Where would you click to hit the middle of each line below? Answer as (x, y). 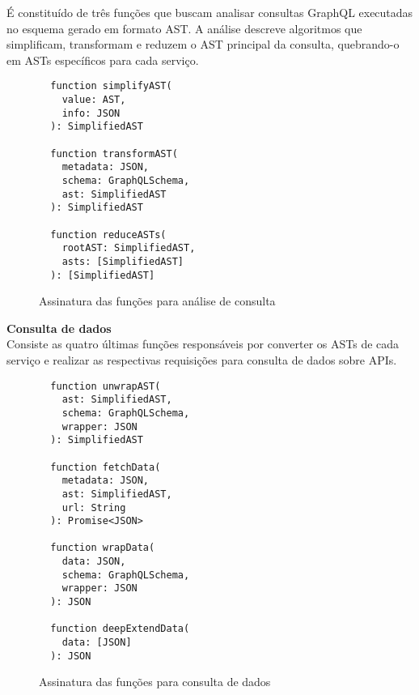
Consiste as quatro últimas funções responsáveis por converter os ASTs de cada (203, 344)
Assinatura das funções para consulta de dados (155, 682)
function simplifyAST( (111, 86)
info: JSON (91, 113)
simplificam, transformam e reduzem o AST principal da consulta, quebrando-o (203, 44)
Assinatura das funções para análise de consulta (157, 301)
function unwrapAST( (106, 386)
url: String (94, 507)
